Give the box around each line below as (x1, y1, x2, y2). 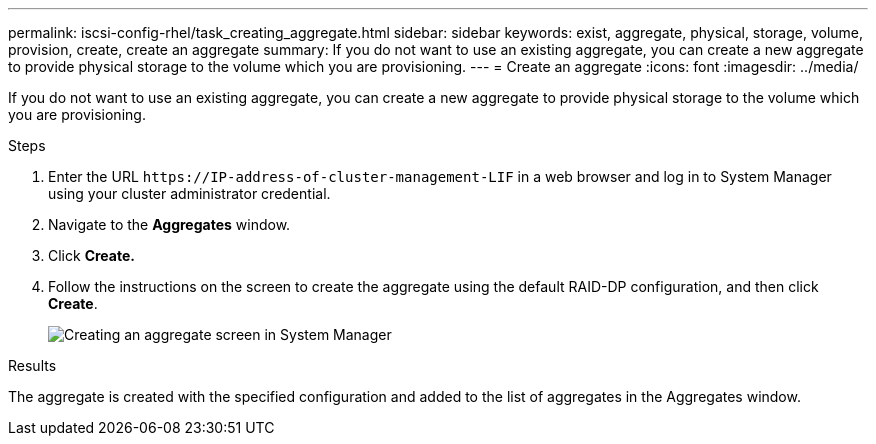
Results (8, 357, 57, 374)
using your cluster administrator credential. (48, 185, 331, 202)
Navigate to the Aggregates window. (48, 216, 291, 233)
